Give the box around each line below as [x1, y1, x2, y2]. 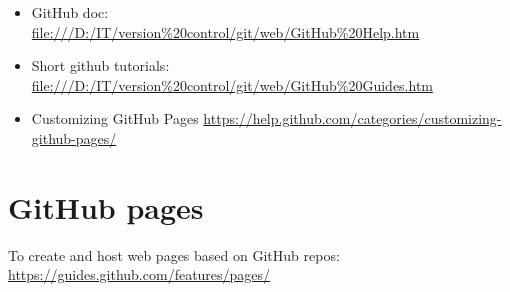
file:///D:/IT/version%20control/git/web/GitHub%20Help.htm [31, 21, 420, 42]
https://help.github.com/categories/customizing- [203, 108, 502, 129]
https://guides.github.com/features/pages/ [8, 264, 271, 285]
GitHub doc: [31, 2, 109, 22]
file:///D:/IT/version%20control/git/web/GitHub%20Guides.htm [31, 74, 434, 95]
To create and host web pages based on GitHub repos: [8, 244, 340, 265]
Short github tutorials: [31, 55, 170, 76]
